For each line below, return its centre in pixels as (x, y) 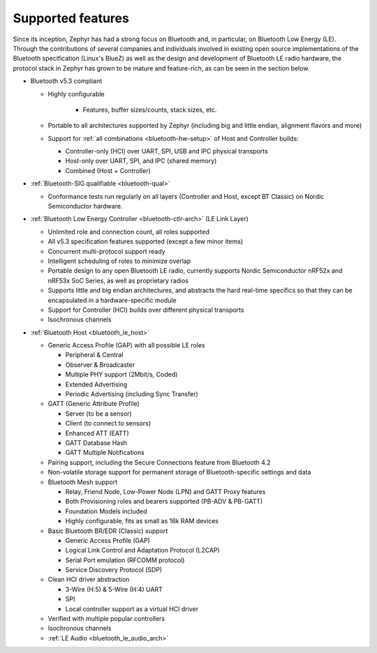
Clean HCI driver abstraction (89, 580)
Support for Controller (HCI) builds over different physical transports (146, 310)
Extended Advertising (96, 384)
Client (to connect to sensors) (108, 423)
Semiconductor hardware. (85, 207)
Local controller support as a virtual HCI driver (132, 609)
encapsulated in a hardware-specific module (112, 300)
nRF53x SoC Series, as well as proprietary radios (118, 280)
